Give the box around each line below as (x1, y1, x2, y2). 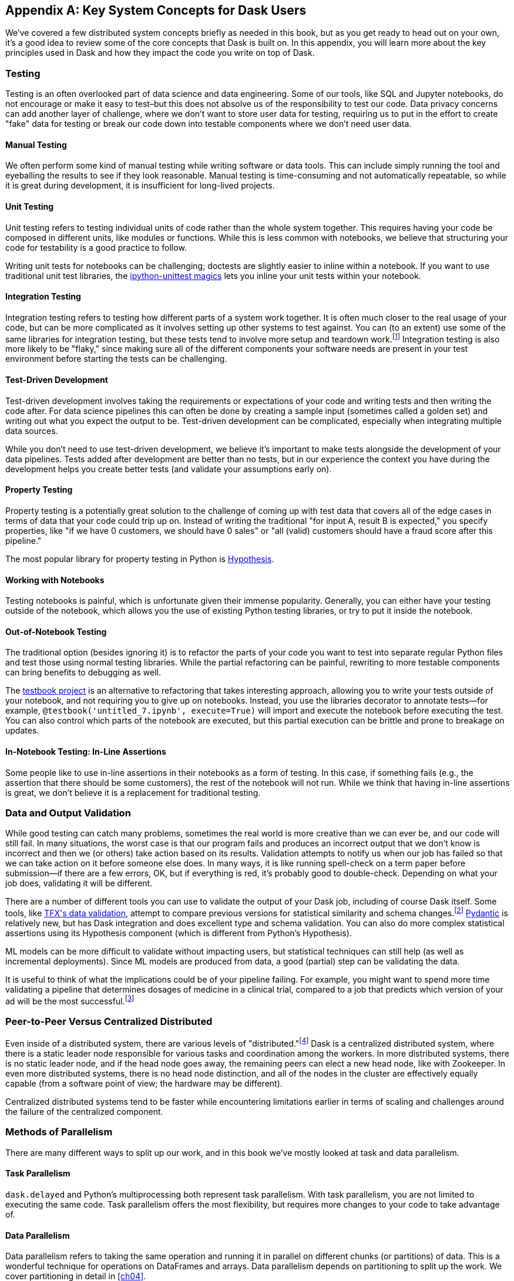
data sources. (5, 425, 58, 436)
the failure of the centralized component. (5, 1107, 163, 1117)
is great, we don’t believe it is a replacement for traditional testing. (5, 787, 261, 798)
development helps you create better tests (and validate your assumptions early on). (5, 463, 332, 474)
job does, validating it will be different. (5, 878, 153, 889)
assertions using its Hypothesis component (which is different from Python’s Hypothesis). (5, 927, 352, 938)
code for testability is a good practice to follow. (5, 242, 187, 253)
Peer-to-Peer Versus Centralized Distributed (5, 1016, 213, 1028)
